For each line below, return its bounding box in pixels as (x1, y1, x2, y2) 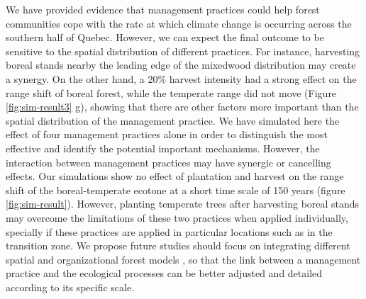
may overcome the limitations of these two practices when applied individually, (6, 210, 348, 225)
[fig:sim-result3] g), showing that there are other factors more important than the (6, 99, 359, 114)
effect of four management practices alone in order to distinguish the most (6, 127, 328, 142)
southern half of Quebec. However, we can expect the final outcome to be (6, 30, 324, 45)
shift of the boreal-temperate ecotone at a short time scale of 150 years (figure (6, 182, 345, 197)
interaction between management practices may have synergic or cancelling (6, 154, 331, 169)
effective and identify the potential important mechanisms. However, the (6, 140, 320, 155)
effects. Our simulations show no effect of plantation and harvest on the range (6, 169, 344, 184)
